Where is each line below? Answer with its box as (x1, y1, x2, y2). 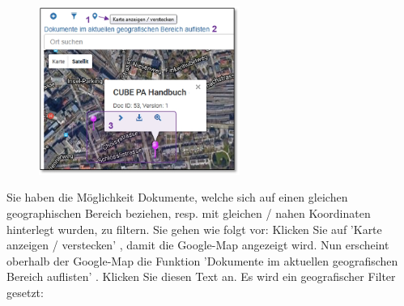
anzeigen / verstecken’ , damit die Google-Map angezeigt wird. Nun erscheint (6, 236, 389, 253)
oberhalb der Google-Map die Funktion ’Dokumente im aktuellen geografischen (6, 252, 398, 269)
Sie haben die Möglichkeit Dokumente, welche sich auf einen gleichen (6, 189, 348, 206)
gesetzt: (6, 284, 44, 301)
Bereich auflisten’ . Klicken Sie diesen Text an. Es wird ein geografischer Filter (6, 268, 396, 285)
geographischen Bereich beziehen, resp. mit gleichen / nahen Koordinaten (6, 205, 371, 222)
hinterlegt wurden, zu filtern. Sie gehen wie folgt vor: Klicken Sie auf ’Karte (6, 220, 382, 237)
